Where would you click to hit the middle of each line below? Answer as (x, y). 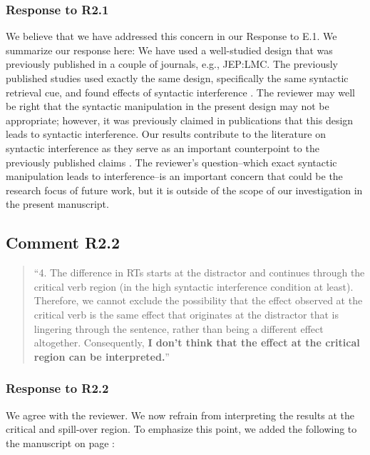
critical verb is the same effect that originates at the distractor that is (186, 314)
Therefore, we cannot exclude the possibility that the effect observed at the (198, 300)
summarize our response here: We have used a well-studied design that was (169, 50)
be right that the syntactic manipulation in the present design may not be (168, 106)
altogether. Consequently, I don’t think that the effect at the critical (197, 342)
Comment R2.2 (63, 242)
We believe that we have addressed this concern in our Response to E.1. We (171, 36)
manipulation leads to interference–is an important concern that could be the (174, 176)
